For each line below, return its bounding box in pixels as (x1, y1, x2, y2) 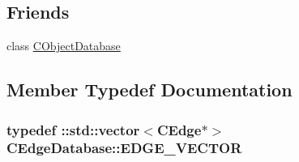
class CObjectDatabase (6, 37, 121, 54)
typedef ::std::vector (6, 119, 140, 139)
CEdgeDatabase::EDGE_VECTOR (6, 138, 242, 158)
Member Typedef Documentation (6, 77, 293, 102)
